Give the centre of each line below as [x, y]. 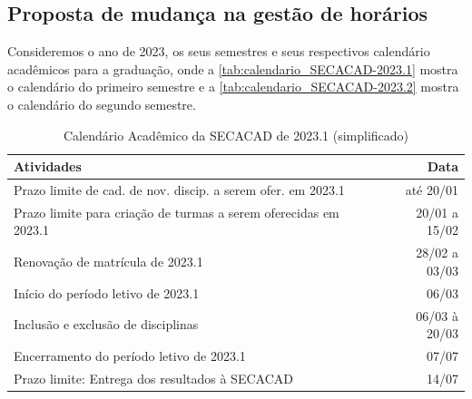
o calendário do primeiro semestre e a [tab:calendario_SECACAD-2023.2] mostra [233, 87]
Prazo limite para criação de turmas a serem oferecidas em [177, 212]
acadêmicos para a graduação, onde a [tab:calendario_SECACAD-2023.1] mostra [233, 68]
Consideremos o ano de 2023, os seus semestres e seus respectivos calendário [219, 51]
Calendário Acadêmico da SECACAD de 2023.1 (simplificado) [236, 135]
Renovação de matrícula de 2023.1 [108, 262]
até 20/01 [432, 190]
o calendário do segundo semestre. [102, 104]
